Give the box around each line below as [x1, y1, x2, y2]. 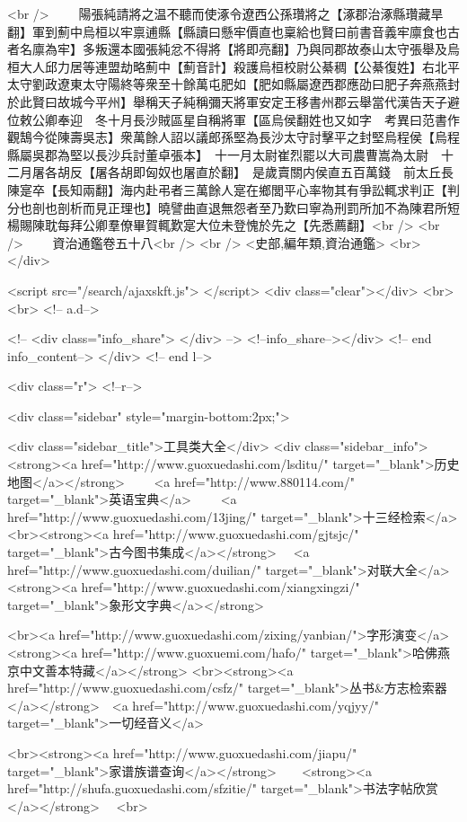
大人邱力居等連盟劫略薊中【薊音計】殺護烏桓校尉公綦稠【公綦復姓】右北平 [19, 57, 460, 75]
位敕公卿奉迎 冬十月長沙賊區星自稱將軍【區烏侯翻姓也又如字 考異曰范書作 [7, 110, 460, 128]
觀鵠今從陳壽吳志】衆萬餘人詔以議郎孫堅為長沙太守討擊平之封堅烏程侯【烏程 [7, 128, 460, 146]
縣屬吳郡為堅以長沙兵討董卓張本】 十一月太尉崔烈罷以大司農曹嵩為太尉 [7, 145, 428, 164]
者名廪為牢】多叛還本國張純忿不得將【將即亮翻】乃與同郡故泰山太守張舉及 [7, 40, 447, 58]
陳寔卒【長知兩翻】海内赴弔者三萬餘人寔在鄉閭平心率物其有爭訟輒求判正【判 [7, 180, 460, 199]
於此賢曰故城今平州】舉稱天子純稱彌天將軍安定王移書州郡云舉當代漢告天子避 [7, 92, 460, 110]
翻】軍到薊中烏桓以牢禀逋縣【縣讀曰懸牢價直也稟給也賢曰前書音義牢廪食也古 [7, 22, 460, 40]
